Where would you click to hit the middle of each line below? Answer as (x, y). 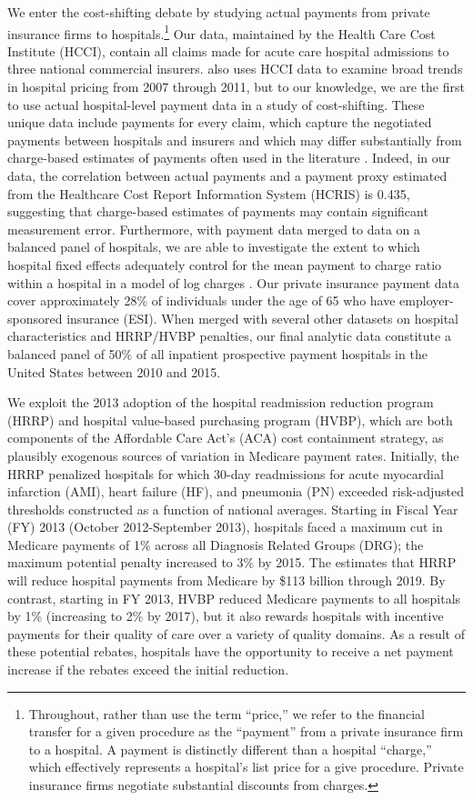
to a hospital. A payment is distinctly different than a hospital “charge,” (230, 749)
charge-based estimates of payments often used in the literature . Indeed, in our (229, 158)
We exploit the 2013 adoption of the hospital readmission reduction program (221, 402)
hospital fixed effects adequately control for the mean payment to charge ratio (225, 264)
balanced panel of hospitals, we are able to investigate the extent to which (214, 247)
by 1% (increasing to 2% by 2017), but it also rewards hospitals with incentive (226, 616)
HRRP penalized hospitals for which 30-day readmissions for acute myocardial (226, 473)
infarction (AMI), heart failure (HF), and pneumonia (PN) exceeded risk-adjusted (236, 491)
